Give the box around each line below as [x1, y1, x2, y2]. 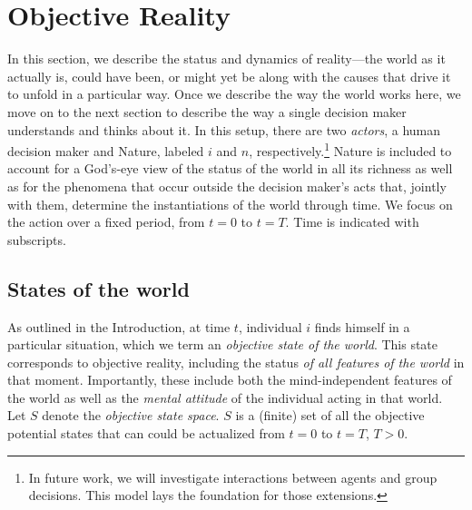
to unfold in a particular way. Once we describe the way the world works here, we [7, 84, 461, 103]
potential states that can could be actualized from [7, 424, 285, 443]
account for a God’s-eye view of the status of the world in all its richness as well [7, 159, 453, 178]
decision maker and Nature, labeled [7, 141, 204, 160]
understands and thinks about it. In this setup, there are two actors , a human [7, 120, 441, 139]
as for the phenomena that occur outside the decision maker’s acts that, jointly [7, 176, 447, 195]
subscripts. [7, 230, 66, 249]
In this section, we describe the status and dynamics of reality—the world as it [7, 49, 446, 68]
